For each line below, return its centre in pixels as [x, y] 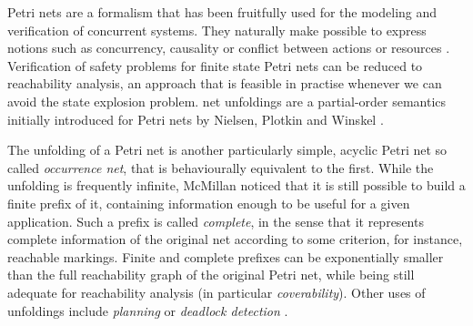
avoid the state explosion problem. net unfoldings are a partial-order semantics [227, 101]
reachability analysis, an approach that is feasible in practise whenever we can [225, 83]
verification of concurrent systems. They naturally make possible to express [217, 30]
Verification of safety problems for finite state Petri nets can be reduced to [215, 65]
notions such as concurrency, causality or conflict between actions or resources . [229, 48]
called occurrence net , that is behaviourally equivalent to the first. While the [221, 167]
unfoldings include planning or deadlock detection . [148, 310]
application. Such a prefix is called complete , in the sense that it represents [216, 221]
